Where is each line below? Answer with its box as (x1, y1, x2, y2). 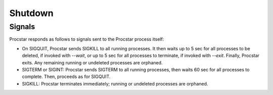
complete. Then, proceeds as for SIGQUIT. (22, 73, 111, 80)
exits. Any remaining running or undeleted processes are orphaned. (22, 59, 163, 65)
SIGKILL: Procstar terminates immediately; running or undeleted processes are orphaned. (22, 80, 208, 86)
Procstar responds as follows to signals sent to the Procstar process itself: (9, 36, 164, 42)
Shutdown (9, 8, 54, 19)
